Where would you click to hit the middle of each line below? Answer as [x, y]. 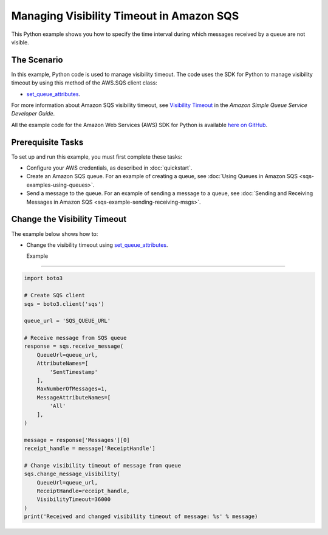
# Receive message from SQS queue [75, 338]
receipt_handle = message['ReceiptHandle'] [90, 449]
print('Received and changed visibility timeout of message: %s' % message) [141, 516]
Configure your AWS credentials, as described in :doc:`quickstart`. [109, 168]
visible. [20, 42]
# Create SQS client [54, 295]
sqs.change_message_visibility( [72, 474]
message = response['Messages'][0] [77, 440]
